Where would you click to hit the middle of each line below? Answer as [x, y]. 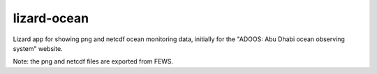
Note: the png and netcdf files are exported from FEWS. [93, 61]
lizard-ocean [51, 18]
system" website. [38, 48]
